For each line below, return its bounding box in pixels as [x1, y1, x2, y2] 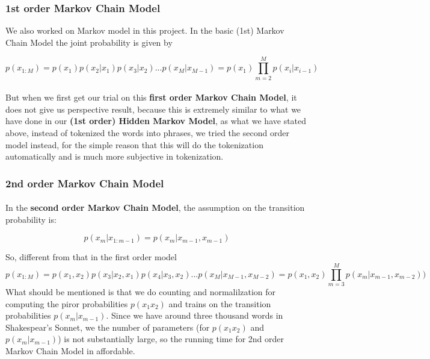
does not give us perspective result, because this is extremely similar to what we [5, 102, 301, 115]
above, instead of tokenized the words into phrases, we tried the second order [5, 126, 289, 139]
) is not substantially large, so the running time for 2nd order [58, 332, 284, 345]
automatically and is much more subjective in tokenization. [5, 150, 224, 163]
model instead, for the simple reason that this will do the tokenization [5, 138, 263, 151]
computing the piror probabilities [5, 297, 128, 310]
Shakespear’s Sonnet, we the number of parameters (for [5, 320, 210, 333]
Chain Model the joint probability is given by [5, 36, 173, 48]
